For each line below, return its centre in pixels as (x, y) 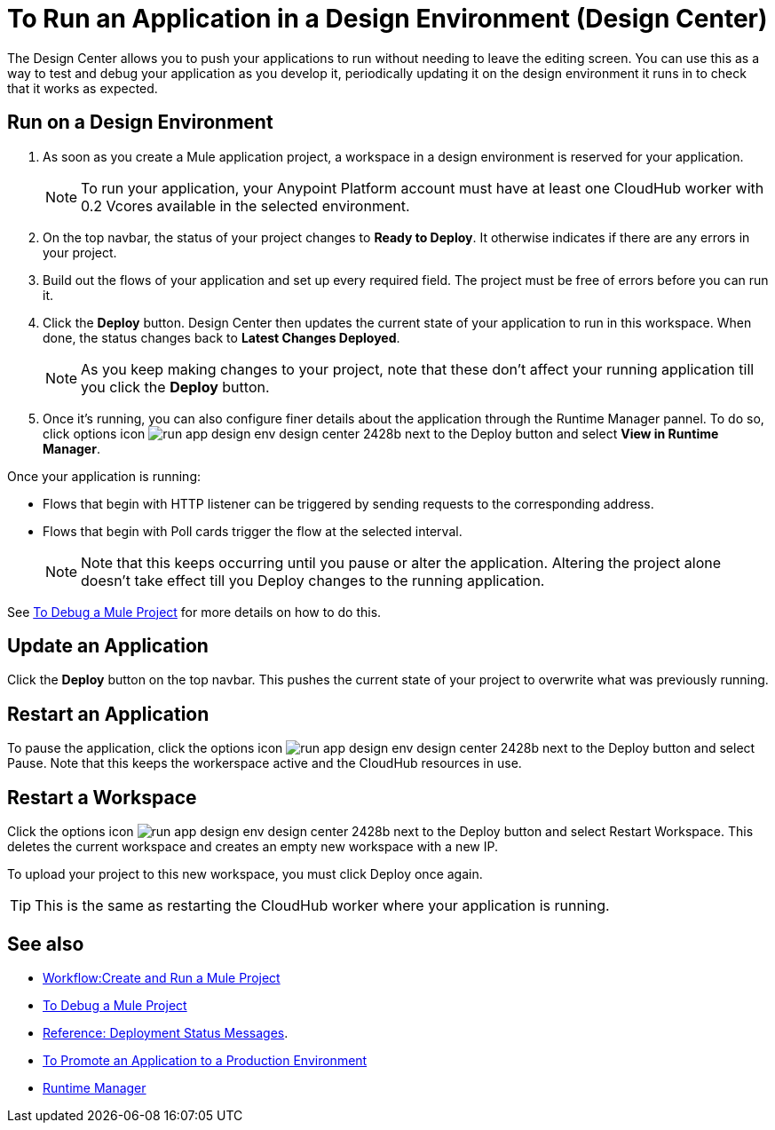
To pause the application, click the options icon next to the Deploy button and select (381, 748)
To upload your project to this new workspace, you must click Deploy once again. (245, 874)
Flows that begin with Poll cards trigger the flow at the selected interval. (253, 531)
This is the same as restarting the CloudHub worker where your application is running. (322, 906)
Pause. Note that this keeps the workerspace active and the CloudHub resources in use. (265, 763)
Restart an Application (108, 714)
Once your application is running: (104, 476)
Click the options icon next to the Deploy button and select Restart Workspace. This (380, 832)
